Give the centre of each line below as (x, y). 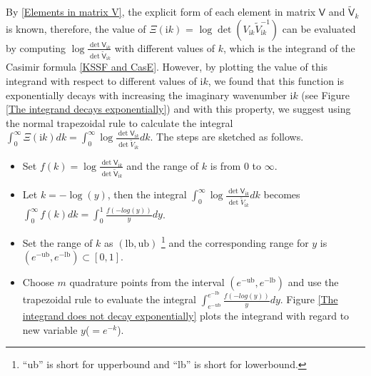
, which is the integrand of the (289, 47)
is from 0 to (236, 165)
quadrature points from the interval (147, 282)
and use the (313, 282)
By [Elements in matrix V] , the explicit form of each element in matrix (161, 12)
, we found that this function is (276, 80)
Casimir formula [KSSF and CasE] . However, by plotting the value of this (167, 67)
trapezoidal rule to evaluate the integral (109, 299)
